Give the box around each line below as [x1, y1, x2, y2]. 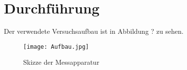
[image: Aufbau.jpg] [23, 43, 89, 50]
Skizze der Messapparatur [23, 57, 100, 67]
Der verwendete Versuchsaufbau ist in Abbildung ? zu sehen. [4, 26, 184, 36]
